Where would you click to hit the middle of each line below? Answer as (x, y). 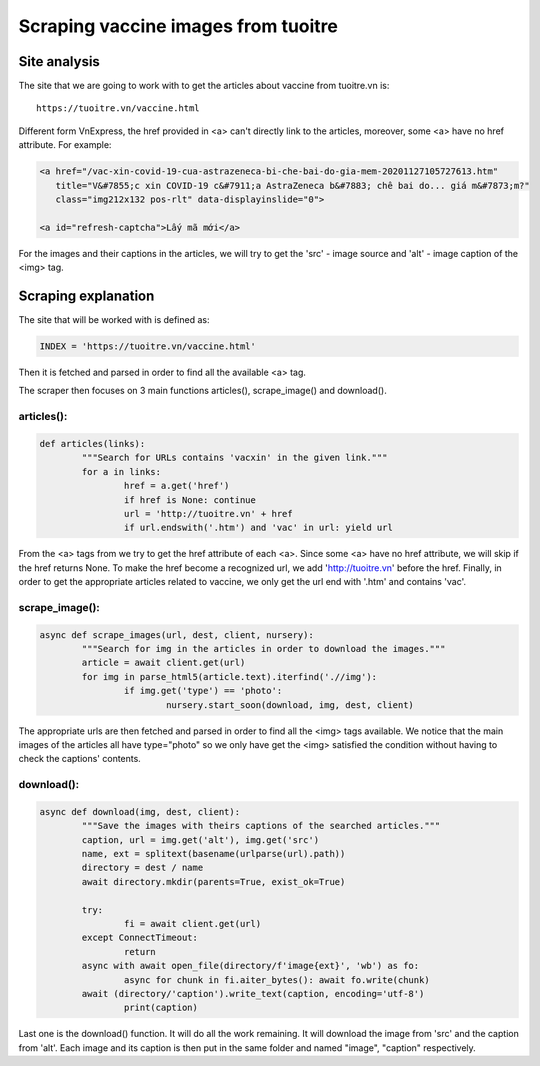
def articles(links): (92, 443)
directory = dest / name (142, 868)
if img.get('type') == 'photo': (203, 691)
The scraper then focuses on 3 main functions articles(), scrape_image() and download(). (202, 391)
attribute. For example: (65, 145)
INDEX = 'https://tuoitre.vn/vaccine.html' (148, 346)
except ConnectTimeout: (140, 938)
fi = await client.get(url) (192, 924)
